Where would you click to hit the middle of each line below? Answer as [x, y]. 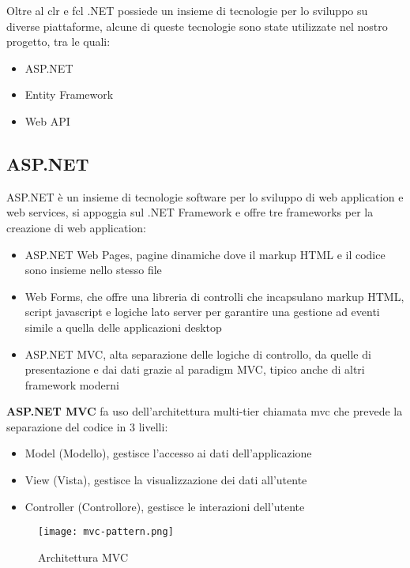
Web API [47, 120]
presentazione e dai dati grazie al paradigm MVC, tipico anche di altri [195, 369]
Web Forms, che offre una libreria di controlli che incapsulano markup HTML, [214, 296]
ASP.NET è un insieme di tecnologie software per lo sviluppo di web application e [205, 196]
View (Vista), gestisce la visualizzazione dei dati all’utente [166, 480]
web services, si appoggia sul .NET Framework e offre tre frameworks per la [190, 212]
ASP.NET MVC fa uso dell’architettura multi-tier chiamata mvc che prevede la [205, 411]
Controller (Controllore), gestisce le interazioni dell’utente [165, 506]
